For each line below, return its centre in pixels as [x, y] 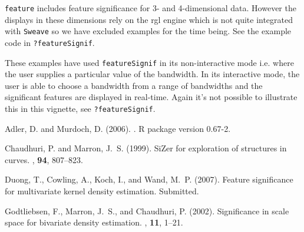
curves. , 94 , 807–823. [44, 159]
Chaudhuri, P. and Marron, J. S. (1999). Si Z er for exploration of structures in [146, 148]
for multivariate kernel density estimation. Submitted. [102, 191]
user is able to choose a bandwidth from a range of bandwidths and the [134, 85]
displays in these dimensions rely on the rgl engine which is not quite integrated [149, 19]
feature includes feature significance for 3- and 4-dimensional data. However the [151, 8]
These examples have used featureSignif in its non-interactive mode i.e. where [149, 62]
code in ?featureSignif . [50, 42]
